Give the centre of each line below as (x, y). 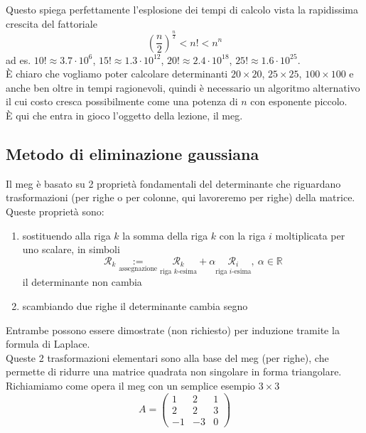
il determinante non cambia (82, 282)
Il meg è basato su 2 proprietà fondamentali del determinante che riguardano (173, 183)
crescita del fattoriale (52, 23)
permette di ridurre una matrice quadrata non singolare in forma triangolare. (174, 371)
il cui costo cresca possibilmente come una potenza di (122, 101)
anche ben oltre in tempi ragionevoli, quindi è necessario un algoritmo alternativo (183, 87)
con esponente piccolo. (299, 101)
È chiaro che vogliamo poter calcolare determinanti (117, 74)
